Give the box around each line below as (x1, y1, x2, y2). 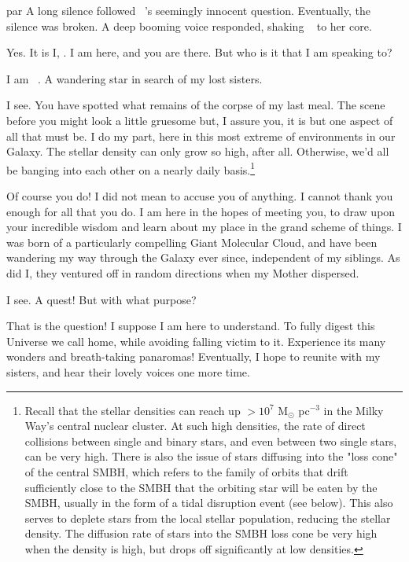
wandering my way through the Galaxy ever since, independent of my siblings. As (6, 249, 400, 266)
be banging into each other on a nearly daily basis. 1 (6, 159, 256, 178)
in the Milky (323, 402, 384, 418)
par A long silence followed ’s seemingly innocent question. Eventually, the (6, 2, 370, 18)
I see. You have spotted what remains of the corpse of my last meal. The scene (6, 97, 385, 113)
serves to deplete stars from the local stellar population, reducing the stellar (24, 509, 391, 526)
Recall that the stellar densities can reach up (24, 402, 241, 418)
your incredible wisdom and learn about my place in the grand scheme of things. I (6, 219, 402, 235)
